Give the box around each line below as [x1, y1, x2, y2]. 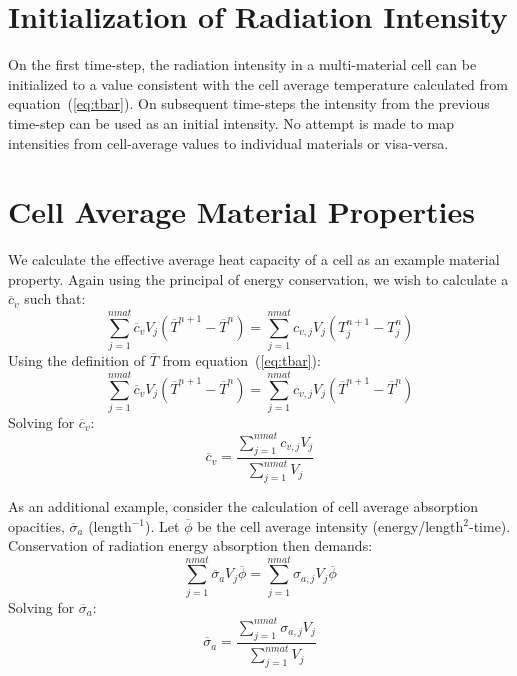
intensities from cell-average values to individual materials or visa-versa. [8, 132, 449, 153]
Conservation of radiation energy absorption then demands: [8, 535, 373, 556]
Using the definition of [8, 350, 145, 371]
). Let [145, 515, 180, 536]
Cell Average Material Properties [8, 191, 475, 232]
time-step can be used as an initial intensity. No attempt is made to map [8, 112, 455, 133]
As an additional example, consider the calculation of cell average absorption [8, 495, 479, 516]
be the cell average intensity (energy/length [197, 515, 464, 536]
